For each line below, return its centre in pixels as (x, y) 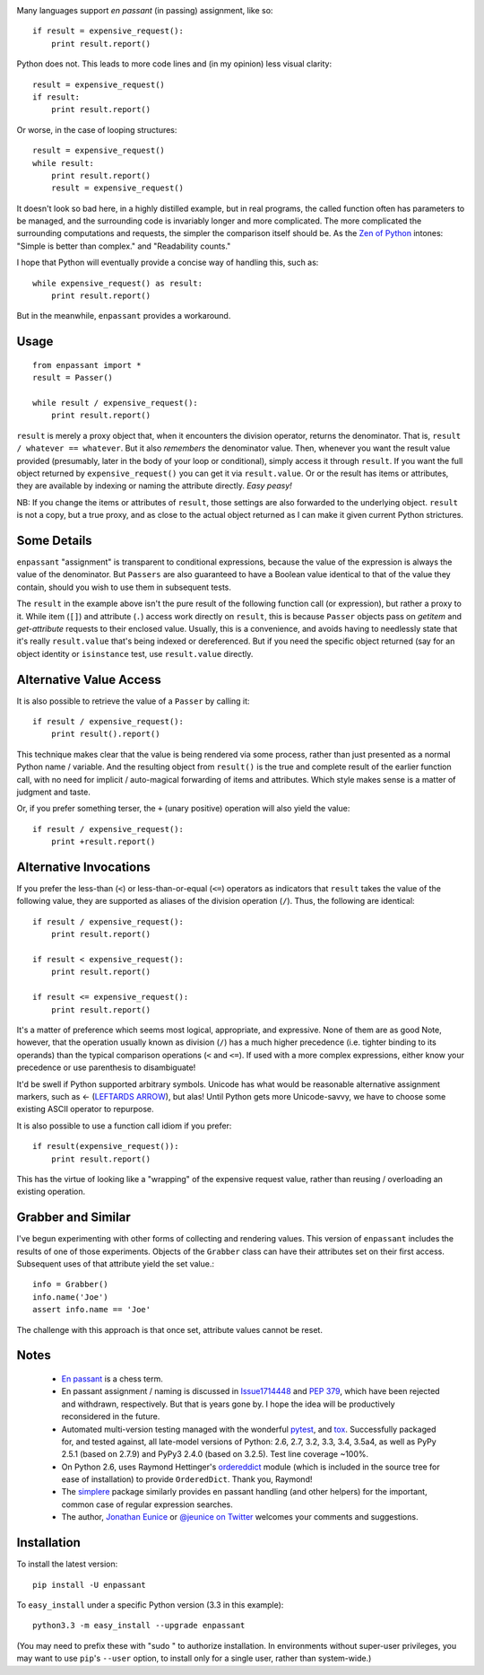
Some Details (55, 540)
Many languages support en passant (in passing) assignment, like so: (145, 10)
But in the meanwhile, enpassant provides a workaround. (124, 316)
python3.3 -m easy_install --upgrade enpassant (139, 1626)
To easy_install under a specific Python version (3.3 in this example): (150, 1605)
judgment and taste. (54, 792)
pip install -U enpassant (90, 1585)
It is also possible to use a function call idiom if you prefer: (124, 1126)
